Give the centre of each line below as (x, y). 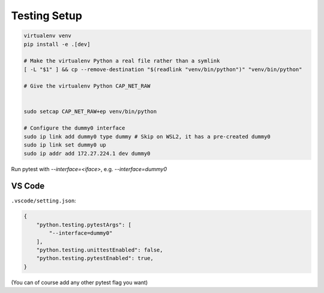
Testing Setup (46, 16)
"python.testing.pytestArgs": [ (84, 225)
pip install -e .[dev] (57, 44)
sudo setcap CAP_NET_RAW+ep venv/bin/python (90, 111)
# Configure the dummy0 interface (74, 128)
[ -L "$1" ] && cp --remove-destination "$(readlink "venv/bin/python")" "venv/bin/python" (163, 69)
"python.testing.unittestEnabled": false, (100, 250)
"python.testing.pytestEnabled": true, (95, 258)
